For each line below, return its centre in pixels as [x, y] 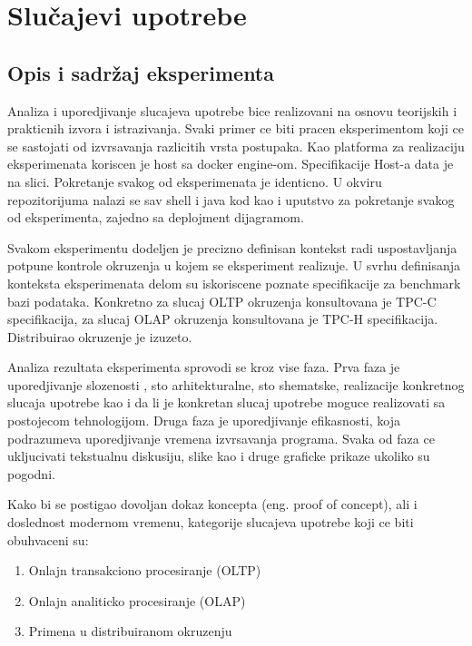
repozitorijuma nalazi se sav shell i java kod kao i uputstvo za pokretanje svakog [231, 199]
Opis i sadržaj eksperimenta [141, 72]
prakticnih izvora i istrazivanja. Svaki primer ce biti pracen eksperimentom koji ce [236, 128]
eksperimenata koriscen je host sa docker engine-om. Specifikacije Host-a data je [231, 164]
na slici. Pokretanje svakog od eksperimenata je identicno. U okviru [195, 181]
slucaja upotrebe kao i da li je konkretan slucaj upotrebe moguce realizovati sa [226, 402]
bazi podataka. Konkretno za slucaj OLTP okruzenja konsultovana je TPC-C [222, 301]
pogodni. [31, 473]
